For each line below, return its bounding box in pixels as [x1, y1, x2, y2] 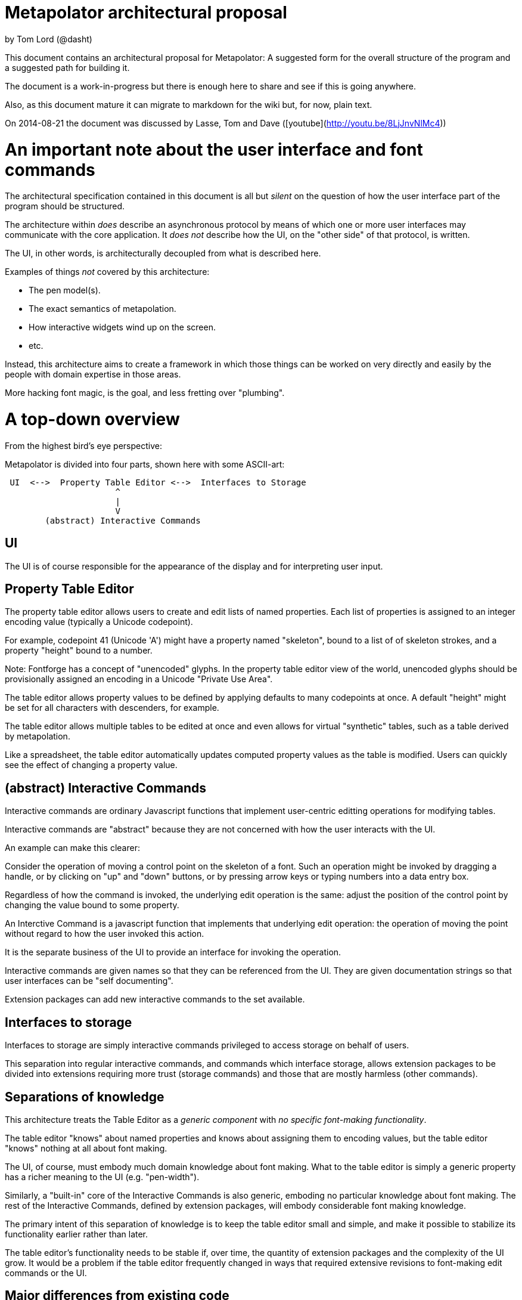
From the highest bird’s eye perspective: [5, 440, 162, 451]
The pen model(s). [29, 285, 101, 296]
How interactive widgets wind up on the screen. [29, 322, 216, 333]
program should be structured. [5, 201, 125, 212]
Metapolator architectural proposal [5, 2, 287, 23]
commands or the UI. [5, 1267, 87, 1278]
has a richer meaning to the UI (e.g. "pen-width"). [5, 1171, 200, 1182]
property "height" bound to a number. [5, 645, 153, 656]
